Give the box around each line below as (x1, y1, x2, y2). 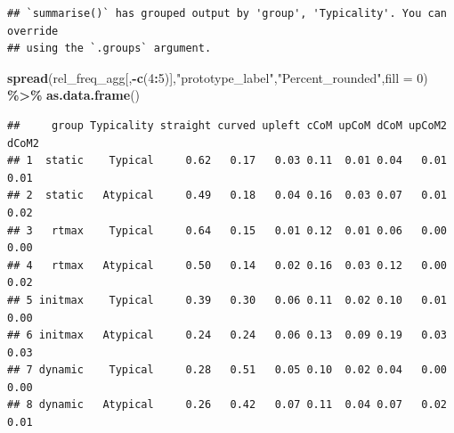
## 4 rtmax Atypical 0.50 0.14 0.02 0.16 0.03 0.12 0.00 (7, 258, 447, 272)
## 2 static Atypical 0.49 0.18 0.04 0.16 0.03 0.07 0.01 (7, 189, 447, 202)
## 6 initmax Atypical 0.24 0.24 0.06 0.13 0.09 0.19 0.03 (7, 329, 447, 342)
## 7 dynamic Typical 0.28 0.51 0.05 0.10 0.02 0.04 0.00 (7, 364, 447, 377)
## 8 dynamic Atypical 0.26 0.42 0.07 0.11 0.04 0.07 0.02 (7, 398, 447, 412)
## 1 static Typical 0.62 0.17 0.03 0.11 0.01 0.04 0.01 (7, 154, 447, 167)
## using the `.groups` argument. (7, 42, 212, 55)
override (7, 24, 59, 37)
